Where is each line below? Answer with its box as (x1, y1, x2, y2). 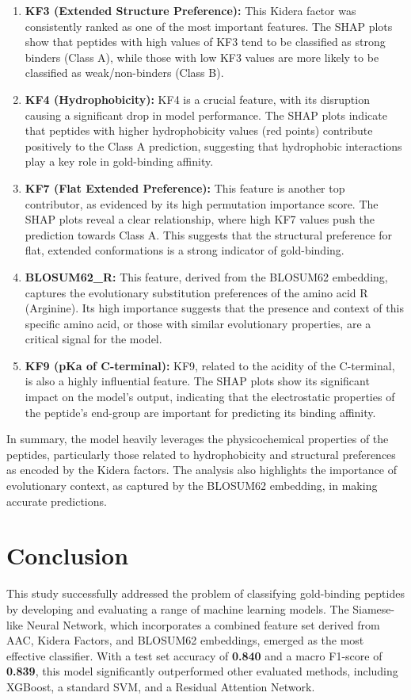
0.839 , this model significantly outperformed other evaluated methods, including (6, 663, 398, 679)
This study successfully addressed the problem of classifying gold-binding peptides (6, 585, 405, 602)
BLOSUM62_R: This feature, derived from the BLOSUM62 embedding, (25, 268, 388, 285)
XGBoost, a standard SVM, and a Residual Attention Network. (6, 678, 315, 694)
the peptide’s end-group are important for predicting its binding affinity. (25, 404, 376, 420)
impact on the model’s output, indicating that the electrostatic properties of (25, 388, 395, 405)
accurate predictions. (6, 492, 107, 509)
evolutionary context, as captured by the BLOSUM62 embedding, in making (6, 477, 378, 494)
